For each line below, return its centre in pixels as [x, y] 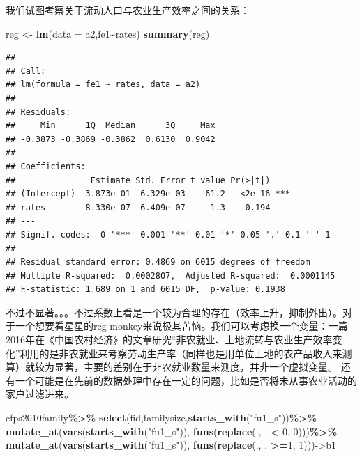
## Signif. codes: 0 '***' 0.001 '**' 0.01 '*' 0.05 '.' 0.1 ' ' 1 [168, 234]
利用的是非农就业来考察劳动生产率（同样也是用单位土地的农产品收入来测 [186, 353]
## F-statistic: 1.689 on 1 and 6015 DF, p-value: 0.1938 [145, 289]
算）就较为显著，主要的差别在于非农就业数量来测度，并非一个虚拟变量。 [172, 367]
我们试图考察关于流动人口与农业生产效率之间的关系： [128, 10]
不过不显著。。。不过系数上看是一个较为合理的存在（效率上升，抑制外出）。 [174, 312]
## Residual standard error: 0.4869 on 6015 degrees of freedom [158, 262]
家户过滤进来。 [40, 394]
